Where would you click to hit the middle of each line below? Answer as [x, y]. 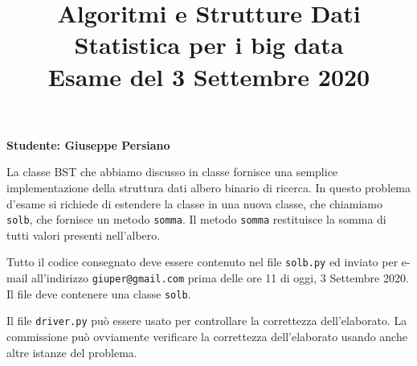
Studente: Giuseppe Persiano [88, 144]
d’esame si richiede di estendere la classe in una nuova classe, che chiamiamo [194, 203]
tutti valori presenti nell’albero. [84, 234]
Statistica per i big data [209, 45]
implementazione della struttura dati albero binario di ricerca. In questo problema [208, 187]
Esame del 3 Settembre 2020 [209, 76]
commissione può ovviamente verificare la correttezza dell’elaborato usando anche [207, 336]
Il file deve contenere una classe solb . [99, 293]
